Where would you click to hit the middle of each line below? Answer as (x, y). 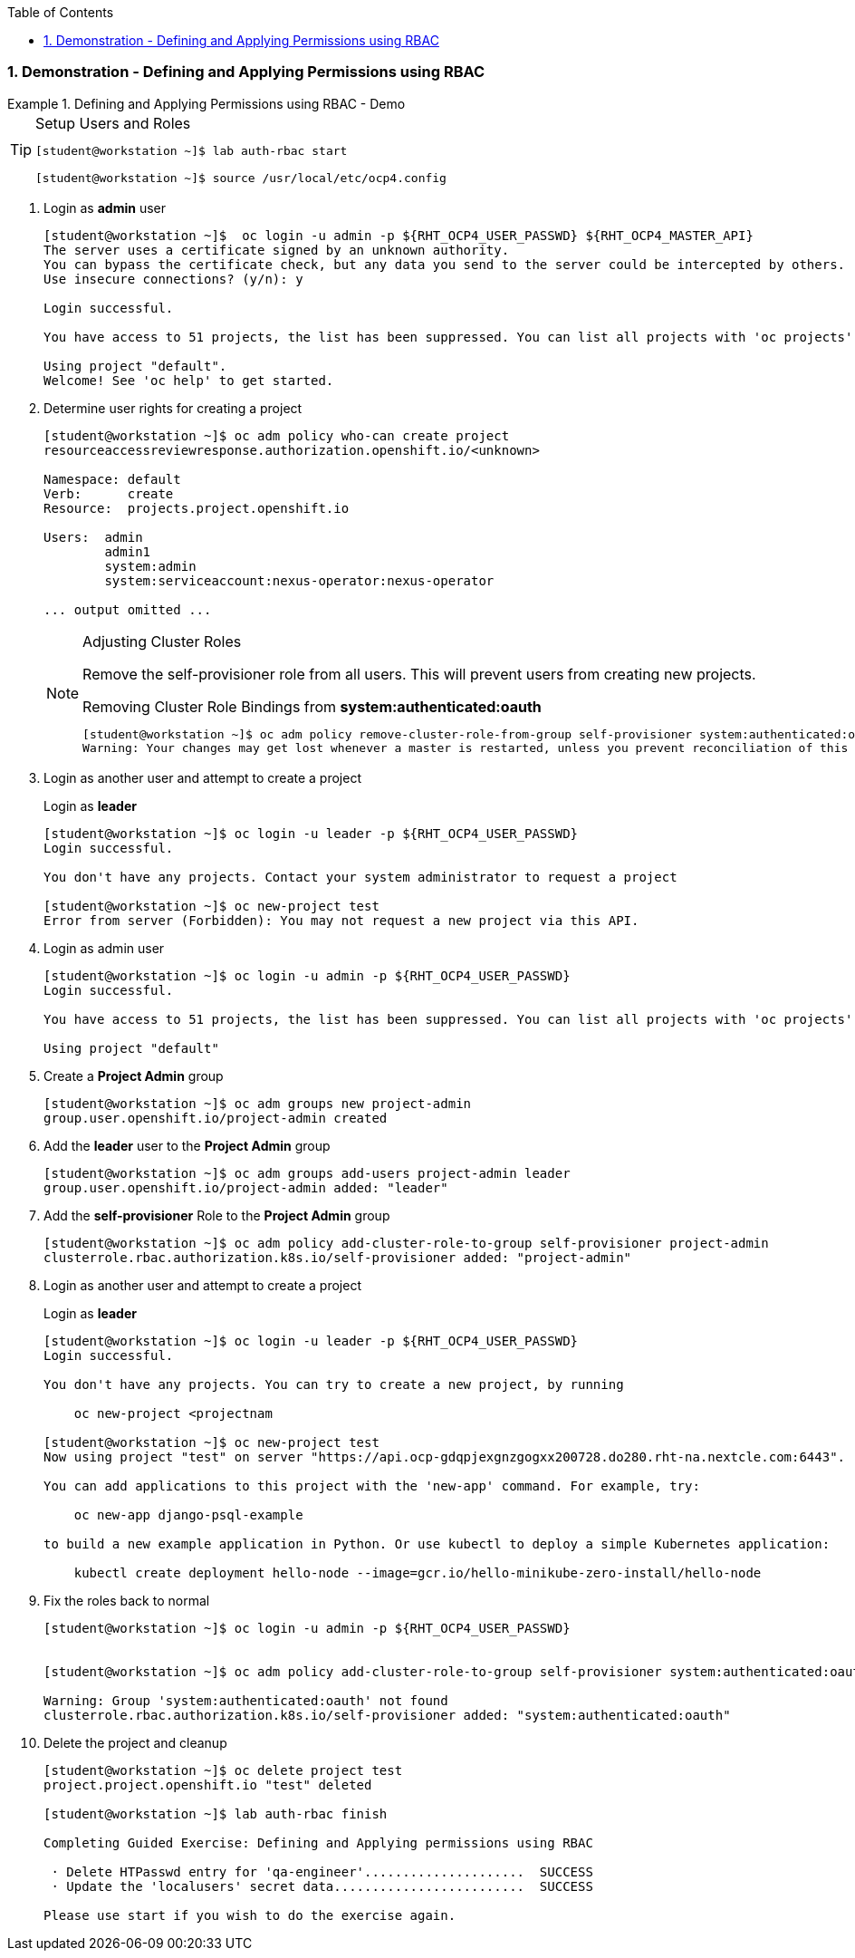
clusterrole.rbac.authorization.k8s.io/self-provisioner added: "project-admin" (338, 1257)
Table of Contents (61, 12)
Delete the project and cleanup (135, 1742)
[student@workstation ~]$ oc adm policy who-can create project (277, 435)
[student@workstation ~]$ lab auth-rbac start (192, 150)
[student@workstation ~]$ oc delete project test (223, 1770)
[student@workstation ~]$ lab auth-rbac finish (216, 1813)
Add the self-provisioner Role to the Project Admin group (217, 1215)
